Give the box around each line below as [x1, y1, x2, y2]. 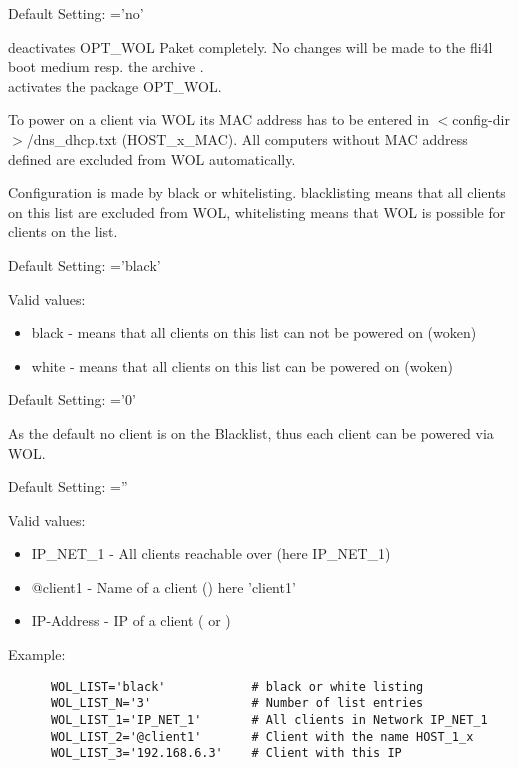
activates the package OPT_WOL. [8, 75, 222, 96]
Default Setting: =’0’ [8, 389, 136, 410]
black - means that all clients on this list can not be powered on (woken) [31, 322, 477, 343]
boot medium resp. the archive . [8, 56, 204, 77]
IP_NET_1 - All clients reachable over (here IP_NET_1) [31, 543, 391, 564]
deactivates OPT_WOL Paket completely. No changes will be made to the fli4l [8, 36, 493, 57]
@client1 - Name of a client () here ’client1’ [31, 576, 296, 597]
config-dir [452, 109, 510, 130]
